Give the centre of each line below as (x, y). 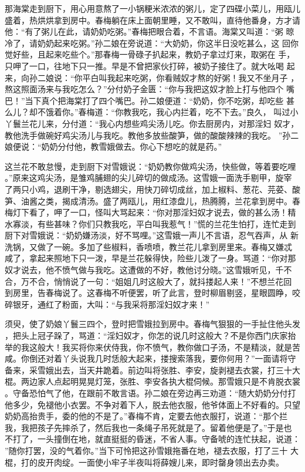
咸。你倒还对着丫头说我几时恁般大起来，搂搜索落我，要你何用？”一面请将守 (150, 358)
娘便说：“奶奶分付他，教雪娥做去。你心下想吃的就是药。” (113, 146)
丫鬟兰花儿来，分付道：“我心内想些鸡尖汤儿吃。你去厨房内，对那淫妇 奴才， (152, 123)
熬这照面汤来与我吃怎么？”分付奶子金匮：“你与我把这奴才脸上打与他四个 (144, 89)
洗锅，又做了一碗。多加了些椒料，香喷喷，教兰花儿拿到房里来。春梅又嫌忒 (148, 246)
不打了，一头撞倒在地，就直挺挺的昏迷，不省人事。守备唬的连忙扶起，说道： (152, 439)
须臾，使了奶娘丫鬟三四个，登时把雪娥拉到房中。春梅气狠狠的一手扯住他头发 (152, 324)
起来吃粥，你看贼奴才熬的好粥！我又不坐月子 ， (207, 77)
